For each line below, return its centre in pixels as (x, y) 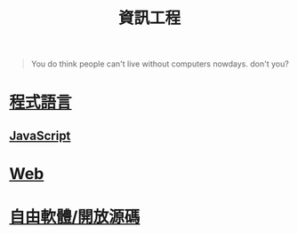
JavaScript (40, 135)
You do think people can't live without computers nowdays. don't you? (160, 64)
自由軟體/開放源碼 (75, 217)
